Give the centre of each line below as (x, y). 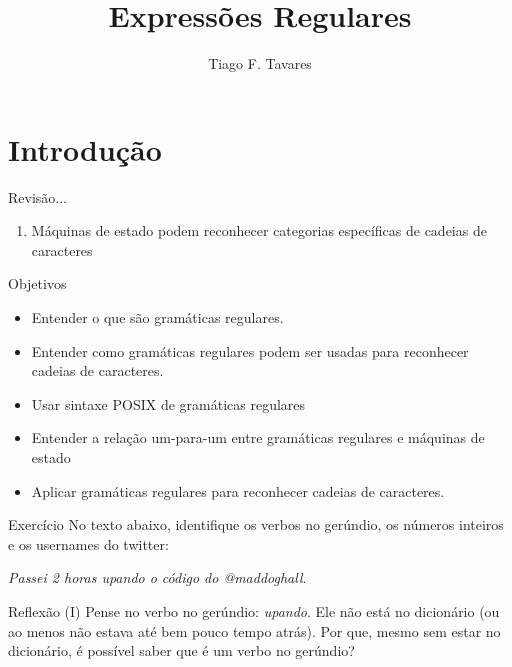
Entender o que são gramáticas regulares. (157, 317)
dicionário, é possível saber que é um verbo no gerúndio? (181, 650)
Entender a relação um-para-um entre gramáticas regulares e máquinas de (258, 437)
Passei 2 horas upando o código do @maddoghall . (157, 577)
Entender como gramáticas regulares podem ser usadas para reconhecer (250, 350)
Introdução (85, 148)
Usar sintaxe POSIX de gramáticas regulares (168, 403)
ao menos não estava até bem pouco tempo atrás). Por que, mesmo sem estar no (254, 630)
